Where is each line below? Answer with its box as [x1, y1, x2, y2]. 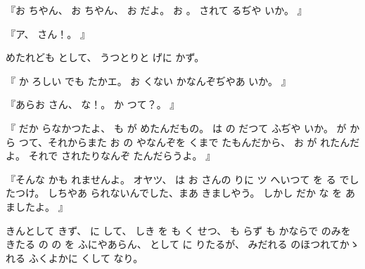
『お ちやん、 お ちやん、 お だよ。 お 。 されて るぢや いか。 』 [6, 3, 307, 17]
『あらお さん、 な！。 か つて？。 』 [6, 97, 180, 112]
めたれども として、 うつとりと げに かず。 [6, 50, 205, 65]
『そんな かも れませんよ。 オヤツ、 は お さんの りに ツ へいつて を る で [6, 171, 350, 186]
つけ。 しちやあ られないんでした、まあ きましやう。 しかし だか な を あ [15, 185, 355, 200]
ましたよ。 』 [6, 199, 68, 214]
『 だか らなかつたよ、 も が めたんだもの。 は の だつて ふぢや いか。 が [6, 120, 347, 135]
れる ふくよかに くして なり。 [6, 250, 143, 265]
